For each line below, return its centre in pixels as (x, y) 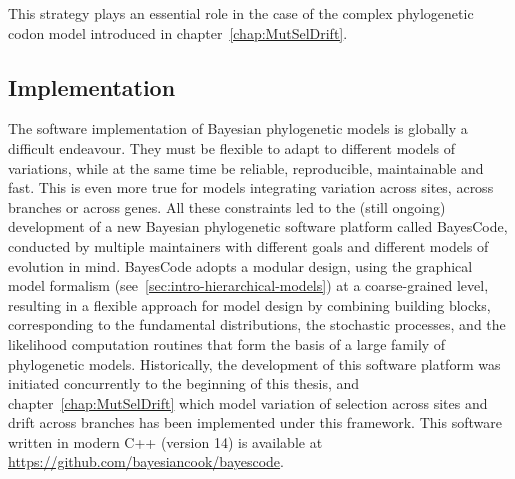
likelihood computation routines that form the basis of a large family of (227, 343)
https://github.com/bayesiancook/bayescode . (146, 461)
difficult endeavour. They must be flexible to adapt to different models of (232, 147)
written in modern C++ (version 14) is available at (165, 441)
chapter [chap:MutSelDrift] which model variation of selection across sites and (248, 402)
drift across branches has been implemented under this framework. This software (255, 422)
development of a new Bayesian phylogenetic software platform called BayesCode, (258, 226)
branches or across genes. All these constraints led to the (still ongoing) (227, 206)
